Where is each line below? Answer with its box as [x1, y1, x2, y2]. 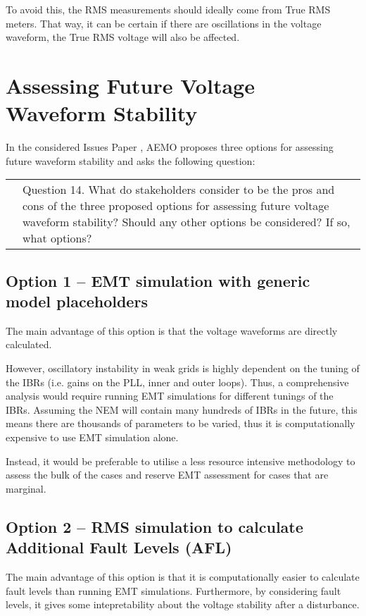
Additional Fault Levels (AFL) [6, 536, 232, 558]
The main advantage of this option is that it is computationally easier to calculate [6, 569, 360, 584]
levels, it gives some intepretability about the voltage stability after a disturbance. [6, 597, 360, 612]
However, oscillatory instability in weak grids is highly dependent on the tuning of [6, 361, 360, 376]
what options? [23, 230, 92, 247]
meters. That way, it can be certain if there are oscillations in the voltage [6, 16, 322, 30]
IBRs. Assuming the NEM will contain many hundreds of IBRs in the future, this [6, 402, 358, 417]
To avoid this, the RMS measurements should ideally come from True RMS [6, 2, 331, 16]
